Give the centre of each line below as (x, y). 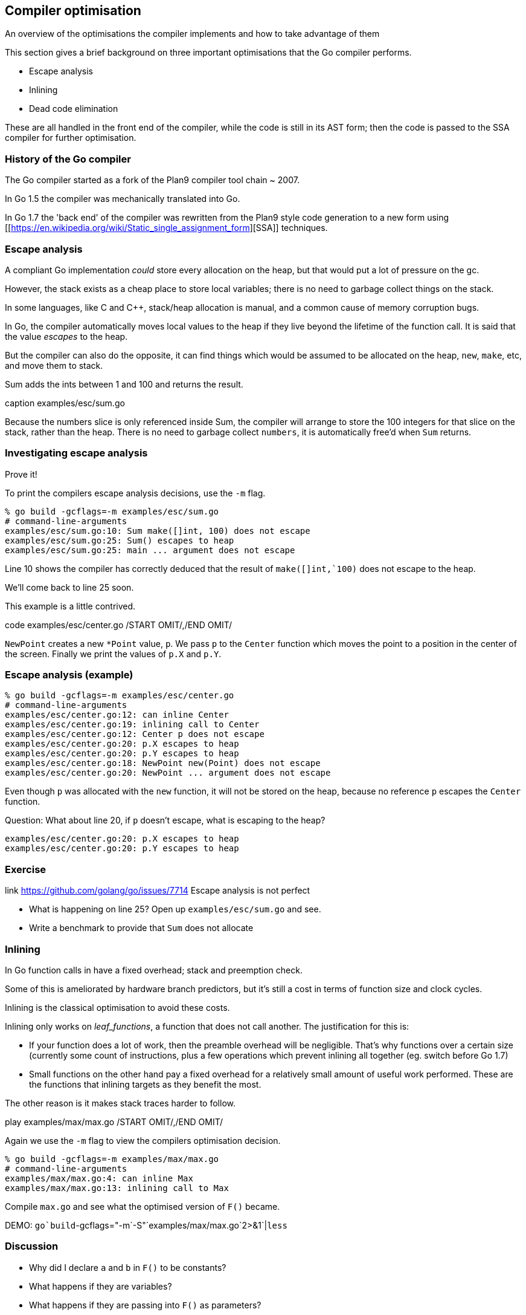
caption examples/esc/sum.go (65, 403)
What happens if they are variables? (101, 1286)
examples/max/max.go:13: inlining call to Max (117, 1188)
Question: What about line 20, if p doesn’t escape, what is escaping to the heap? (165, 820)
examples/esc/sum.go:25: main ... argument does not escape (150, 550)
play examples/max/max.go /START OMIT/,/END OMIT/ (114, 1122)
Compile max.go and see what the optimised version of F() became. (143, 1206)
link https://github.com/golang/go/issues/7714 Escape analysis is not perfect (158, 891)
